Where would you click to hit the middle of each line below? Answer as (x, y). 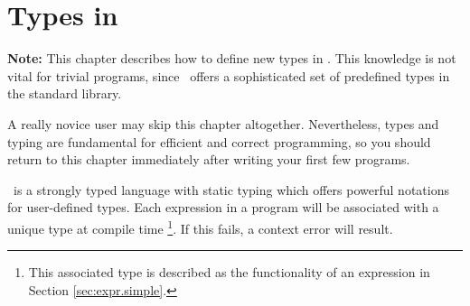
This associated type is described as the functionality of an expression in (229, 272)
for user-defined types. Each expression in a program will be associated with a (223, 207)
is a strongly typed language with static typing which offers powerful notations (231, 189)
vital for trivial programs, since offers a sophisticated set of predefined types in (229, 75)
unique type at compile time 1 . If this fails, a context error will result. (200, 227)
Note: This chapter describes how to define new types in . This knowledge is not (232, 58)
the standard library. (65, 93)
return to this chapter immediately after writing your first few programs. (209, 159)
